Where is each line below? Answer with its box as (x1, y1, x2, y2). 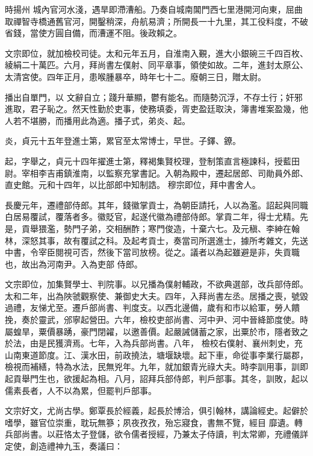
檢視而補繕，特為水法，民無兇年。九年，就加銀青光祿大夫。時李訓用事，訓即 (5, 360, 308, 373)
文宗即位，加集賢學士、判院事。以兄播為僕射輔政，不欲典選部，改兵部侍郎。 (5, 278, 308, 290)
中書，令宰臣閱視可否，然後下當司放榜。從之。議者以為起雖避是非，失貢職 (5, 246, 300, 258)
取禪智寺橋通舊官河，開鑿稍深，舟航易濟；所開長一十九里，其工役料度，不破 (5, 14, 308, 27)
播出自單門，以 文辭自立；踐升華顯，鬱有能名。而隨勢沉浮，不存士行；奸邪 (5, 90, 303, 103)
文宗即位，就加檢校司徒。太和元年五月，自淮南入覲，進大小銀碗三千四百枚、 (5, 46, 308, 59)
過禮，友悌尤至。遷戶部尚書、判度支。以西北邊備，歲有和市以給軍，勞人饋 (5, 301, 300, 314)
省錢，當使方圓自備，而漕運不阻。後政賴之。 (5, 27, 182, 39)
